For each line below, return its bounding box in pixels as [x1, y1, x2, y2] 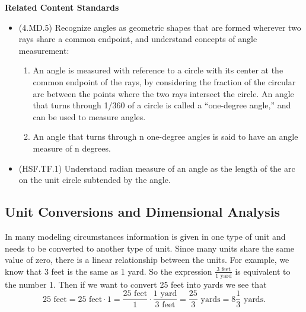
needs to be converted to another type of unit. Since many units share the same [5, 242, 295, 254]
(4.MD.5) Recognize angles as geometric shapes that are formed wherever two [18, 21, 301, 33]
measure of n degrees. [33, 141, 111, 154]
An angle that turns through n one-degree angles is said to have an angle [33, 130, 298, 143]
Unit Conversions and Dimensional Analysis [5, 202, 280, 221]
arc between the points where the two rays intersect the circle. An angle [33, 87, 294, 99]
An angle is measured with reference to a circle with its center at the [33, 64, 283, 76]
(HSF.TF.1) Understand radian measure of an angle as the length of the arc [18, 162, 295, 174]
